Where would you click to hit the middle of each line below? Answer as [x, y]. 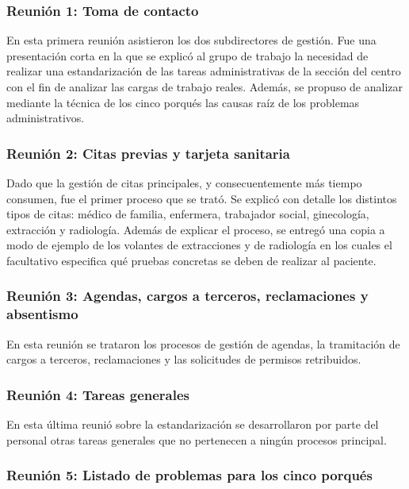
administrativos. [46, 118]
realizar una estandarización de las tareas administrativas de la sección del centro [204, 71]
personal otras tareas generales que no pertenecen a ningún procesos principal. [197, 439]
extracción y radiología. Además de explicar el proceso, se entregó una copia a [196, 229]
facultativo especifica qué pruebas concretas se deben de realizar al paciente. [191, 260]
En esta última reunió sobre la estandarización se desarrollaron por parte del [193, 424]
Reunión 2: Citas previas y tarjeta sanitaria [148, 153]
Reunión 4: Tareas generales [98, 394]
